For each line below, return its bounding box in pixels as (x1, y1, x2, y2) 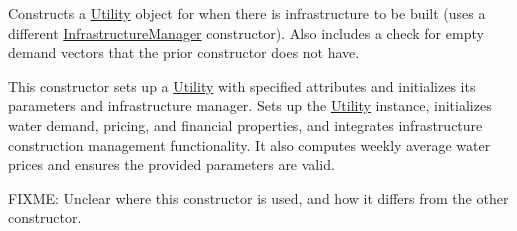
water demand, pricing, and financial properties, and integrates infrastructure (8, 114, 483, 135)
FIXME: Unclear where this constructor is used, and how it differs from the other (8, 187, 509, 208)
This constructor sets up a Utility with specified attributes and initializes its (8, 75, 476, 96)
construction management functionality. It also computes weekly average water (8, 134, 491, 155)
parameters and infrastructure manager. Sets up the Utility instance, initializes (8, 95, 492, 116)
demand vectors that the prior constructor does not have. (8, 42, 360, 63)
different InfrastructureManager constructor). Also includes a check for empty (8, 22, 484, 43)
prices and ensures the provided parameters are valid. (8, 154, 335, 175)
